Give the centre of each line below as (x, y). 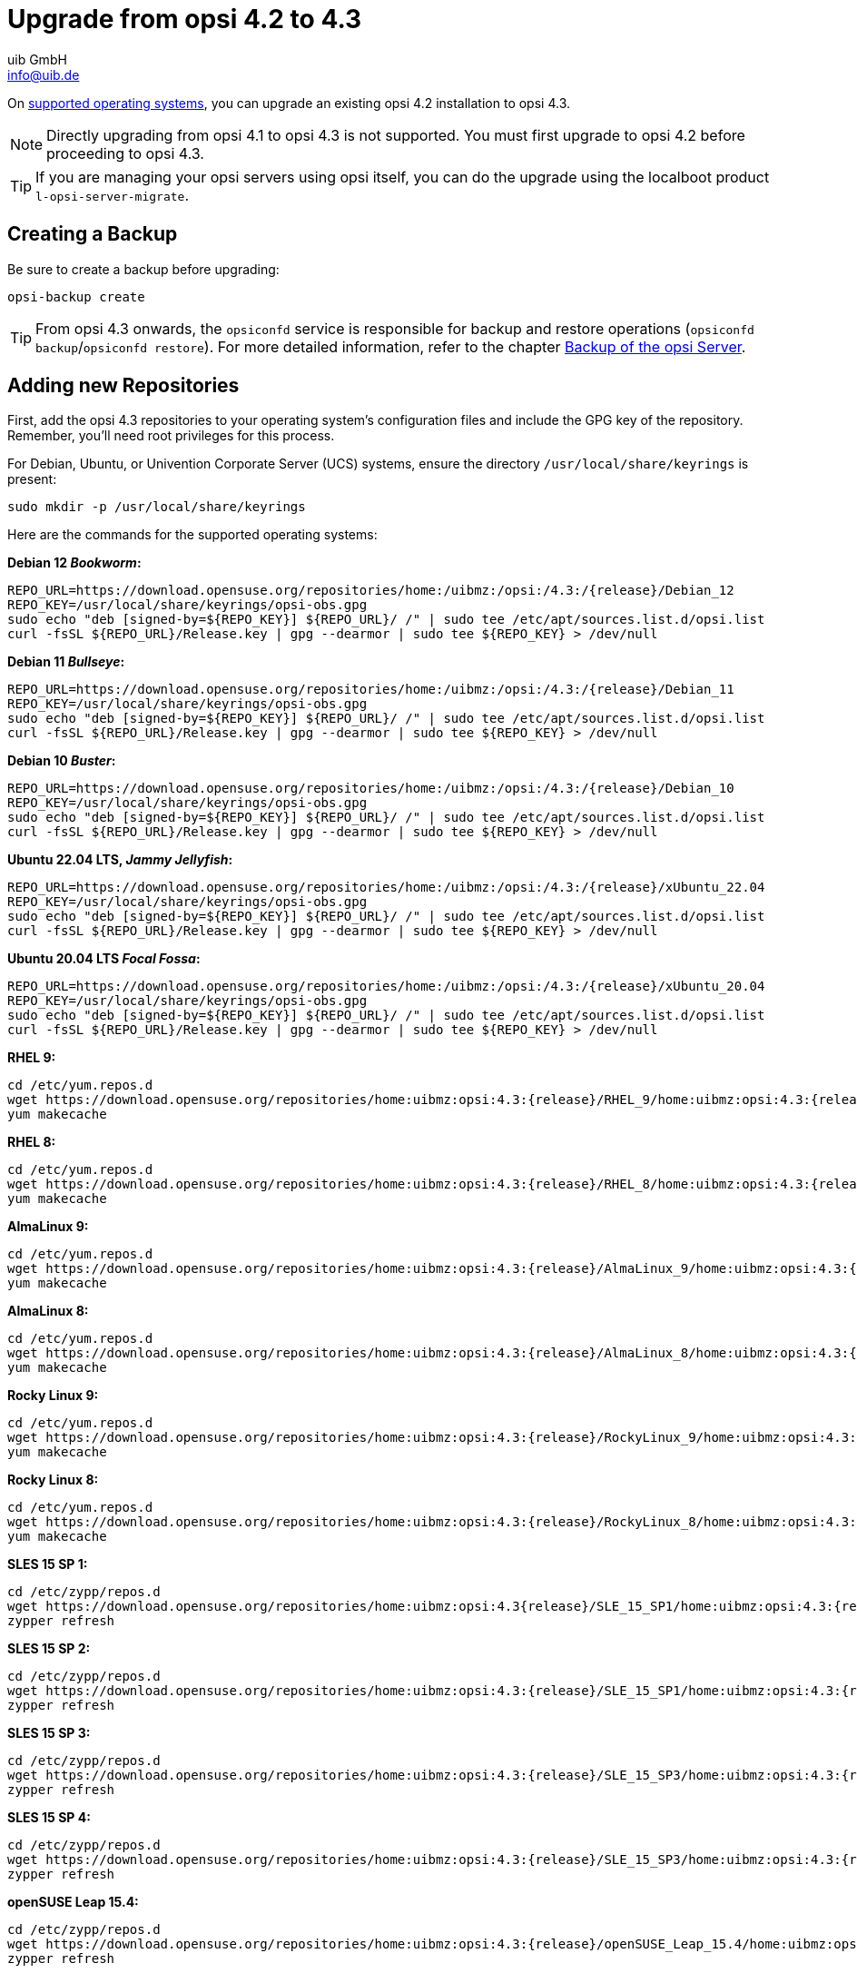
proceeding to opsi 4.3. (125, 153)
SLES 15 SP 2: (49, 1649)
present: (32, 479)
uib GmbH (37, 59)
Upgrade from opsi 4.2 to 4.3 (185, 19)
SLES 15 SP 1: (48, 1564)
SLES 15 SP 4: (49, 1818)
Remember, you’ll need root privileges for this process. (171, 436)
